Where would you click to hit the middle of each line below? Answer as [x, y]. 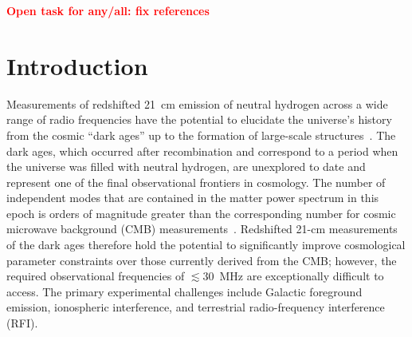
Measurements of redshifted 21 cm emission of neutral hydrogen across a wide [197, 103]
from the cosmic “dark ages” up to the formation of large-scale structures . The [201, 135]
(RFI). [22, 323]
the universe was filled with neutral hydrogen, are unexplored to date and [186, 167]
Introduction [77, 65]
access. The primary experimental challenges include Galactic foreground [184, 291]
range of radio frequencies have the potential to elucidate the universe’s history [199, 119]
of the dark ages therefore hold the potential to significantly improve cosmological [206, 245]
